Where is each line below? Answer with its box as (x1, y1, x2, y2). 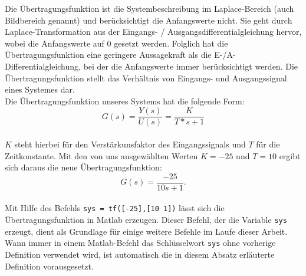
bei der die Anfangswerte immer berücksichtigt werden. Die (83, 60, 298, 72)
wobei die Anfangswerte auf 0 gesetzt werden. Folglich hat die (5, 37, 228, 49)
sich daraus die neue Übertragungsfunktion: (5, 161, 162, 173)
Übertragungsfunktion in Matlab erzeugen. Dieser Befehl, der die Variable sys (5, 213, 287, 226)
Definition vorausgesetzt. (5, 259, 94, 272)
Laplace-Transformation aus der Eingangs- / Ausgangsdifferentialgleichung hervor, (5, 25, 302, 38)
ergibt (279, 149, 301, 162)
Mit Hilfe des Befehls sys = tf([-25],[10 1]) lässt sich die (5, 202, 225, 214)
